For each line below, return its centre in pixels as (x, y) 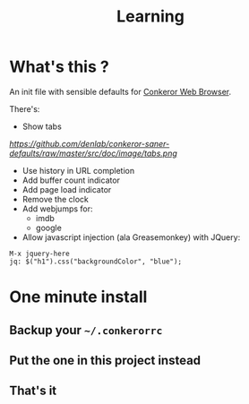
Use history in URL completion (78, 170)
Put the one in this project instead (105, 360)
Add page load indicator (67, 189)
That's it (33, 391)
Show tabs (42, 126)
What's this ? (59, 67)
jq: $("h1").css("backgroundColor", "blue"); (95, 262)
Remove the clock (56, 199)
